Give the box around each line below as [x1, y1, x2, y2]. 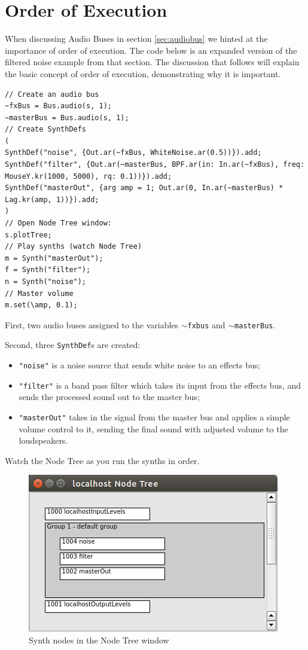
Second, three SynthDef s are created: [5, 338, 141, 351]
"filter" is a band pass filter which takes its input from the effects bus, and [19, 379, 301, 391]
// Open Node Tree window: [5, 219, 112, 228]
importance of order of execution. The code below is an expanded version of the [5, 44, 297, 56]
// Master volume [5, 289, 74, 298]
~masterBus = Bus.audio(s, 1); [5, 113, 129, 122]
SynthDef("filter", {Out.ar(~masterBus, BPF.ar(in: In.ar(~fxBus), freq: [5, 160, 305, 169]
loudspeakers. [19, 434, 68, 447]
